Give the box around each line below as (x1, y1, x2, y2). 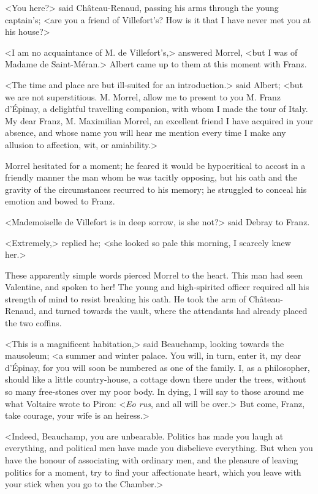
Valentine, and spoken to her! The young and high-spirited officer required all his (5, 280, 309, 293)
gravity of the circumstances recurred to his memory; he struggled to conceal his (5, 182, 307, 195)
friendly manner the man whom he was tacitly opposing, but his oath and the (5, 171, 297, 184)
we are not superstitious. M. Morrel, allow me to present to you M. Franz (5, 90, 281, 103)
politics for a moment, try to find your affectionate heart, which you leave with (5, 465, 301, 478)
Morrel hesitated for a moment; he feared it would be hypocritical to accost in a (5, 159, 306, 171)
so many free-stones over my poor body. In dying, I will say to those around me (5, 385, 304, 398)
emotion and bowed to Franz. (5, 195, 115, 208)
